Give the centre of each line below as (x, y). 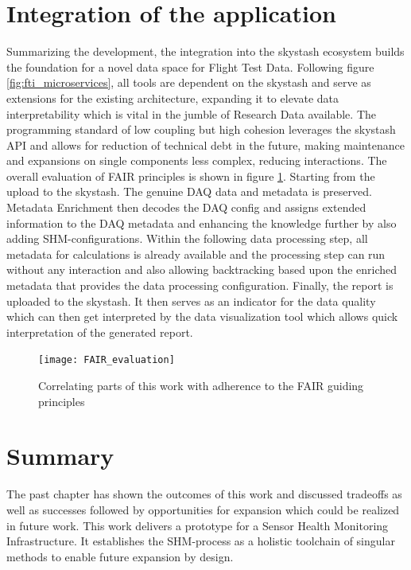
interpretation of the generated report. (100, 332)
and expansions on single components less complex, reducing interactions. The (197, 160)
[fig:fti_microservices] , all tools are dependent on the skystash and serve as (189, 82)
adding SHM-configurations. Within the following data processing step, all (187, 238)
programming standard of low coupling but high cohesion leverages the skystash (201, 129)
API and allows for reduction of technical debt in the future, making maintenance (205, 144)
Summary (60, 456)
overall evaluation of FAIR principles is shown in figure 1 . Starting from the (191, 176)
